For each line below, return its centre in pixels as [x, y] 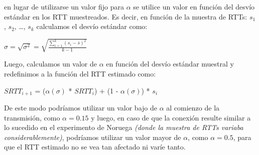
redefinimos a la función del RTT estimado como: [80, 73]
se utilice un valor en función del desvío [194, 6]
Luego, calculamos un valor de [51, 64]
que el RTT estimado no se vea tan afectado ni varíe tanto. [95, 147]
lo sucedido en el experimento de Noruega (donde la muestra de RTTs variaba [124, 127]
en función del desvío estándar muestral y [170, 64]
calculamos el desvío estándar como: [92, 26]
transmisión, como [32, 117]
